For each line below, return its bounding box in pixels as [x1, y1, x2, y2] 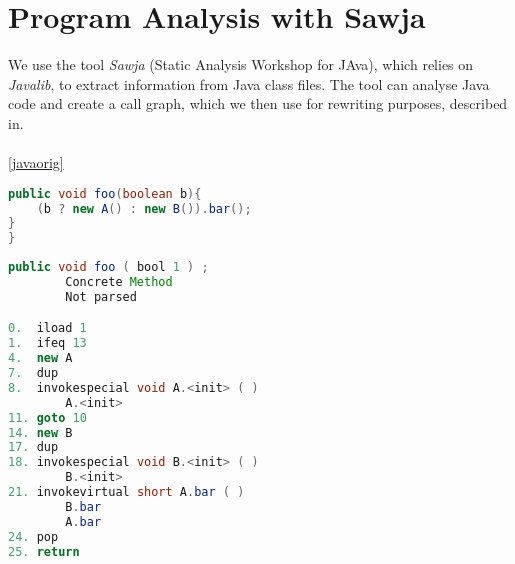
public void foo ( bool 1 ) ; [8, 260, 209, 275]
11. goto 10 [8, 410, 87, 425]
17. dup [8, 440, 59, 455]
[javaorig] [8, 152, 64, 173]
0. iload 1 [8, 321, 87, 336]
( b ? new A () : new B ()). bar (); [36, 201, 252, 216]
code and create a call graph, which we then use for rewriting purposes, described [8, 93, 508, 114]
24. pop [8, 529, 59, 544]
